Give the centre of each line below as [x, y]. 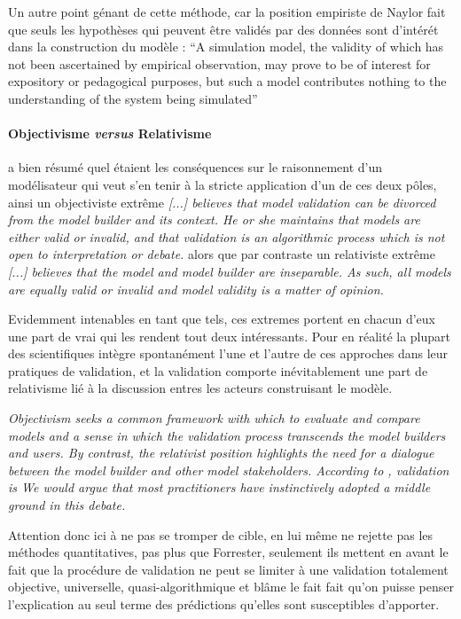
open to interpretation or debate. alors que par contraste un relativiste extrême [222, 254]
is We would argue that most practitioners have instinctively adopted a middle [219, 487]
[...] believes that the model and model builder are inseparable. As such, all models [230, 271]
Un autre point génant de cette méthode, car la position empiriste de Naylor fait [227, 12]
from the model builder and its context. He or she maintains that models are [214, 219]
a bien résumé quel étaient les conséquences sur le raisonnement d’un [195, 167]
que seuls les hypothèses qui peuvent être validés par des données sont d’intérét [223, 29]
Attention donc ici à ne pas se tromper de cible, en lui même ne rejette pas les [221, 534]
